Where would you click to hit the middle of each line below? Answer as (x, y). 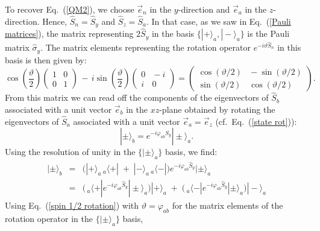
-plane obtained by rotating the (217, 109)
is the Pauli (268, 33)
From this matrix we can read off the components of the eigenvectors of (137, 97)
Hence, (55, 21)
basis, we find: (191, 152)
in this (289, 47)
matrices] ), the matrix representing (69, 33)
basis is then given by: (46, 59)
